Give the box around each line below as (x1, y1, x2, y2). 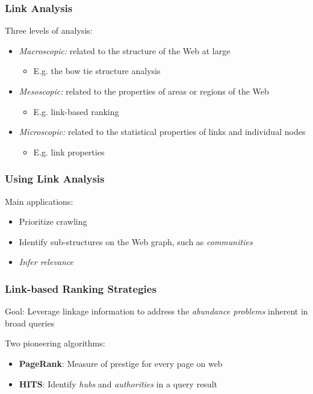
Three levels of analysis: (5, 24, 93, 37)
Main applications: (5, 195, 73, 207)
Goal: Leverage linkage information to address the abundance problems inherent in (5, 305, 308, 317)
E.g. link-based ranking (33, 105, 119, 117)
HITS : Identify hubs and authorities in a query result (19, 377, 217, 390)
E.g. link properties (33, 145, 105, 158)
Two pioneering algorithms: (5, 337, 105, 349)
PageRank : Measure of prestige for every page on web (19, 357, 223, 369)
